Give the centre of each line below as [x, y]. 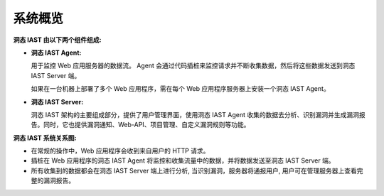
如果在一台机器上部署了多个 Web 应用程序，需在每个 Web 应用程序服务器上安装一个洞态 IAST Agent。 [180, 89]
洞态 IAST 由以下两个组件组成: [57, 40]
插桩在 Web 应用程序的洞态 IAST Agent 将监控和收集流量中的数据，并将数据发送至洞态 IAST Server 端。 [183, 160]
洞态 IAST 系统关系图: [45, 138]
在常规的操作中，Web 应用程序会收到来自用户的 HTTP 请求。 [120, 151]
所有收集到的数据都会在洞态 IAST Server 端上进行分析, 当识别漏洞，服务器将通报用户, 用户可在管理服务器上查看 [194, 170]
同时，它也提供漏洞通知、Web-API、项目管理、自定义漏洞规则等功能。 [146, 125]
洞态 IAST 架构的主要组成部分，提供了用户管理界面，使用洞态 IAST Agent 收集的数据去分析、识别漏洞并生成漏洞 [195, 114]
